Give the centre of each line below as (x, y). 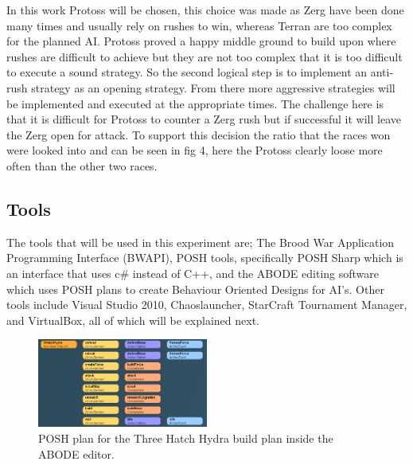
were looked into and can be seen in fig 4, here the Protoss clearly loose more (195, 150)
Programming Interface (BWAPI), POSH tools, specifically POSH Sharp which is (205, 258)
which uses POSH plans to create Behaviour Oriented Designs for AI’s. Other (195, 289)
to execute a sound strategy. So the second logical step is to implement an (187, 72)
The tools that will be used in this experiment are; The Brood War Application (201, 242)
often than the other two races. (82, 165)
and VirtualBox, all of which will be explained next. (133, 320)
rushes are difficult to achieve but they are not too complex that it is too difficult (205, 56)
